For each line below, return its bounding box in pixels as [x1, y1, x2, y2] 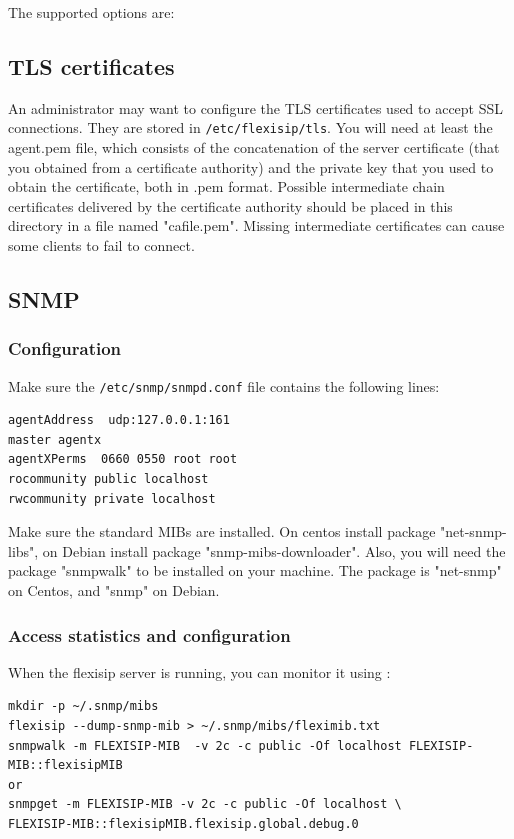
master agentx [8, 432, 102, 447]
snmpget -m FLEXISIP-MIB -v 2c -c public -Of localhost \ [8, 797, 402, 812]
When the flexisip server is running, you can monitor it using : [8, 661, 391, 682]
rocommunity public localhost [8, 472, 209, 487]
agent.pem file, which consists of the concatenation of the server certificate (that [8, 137, 500, 158]
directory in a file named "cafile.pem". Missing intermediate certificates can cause [8, 215, 505, 236]
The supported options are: [8, 2, 175, 22]
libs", [8, 540, 39, 561]
